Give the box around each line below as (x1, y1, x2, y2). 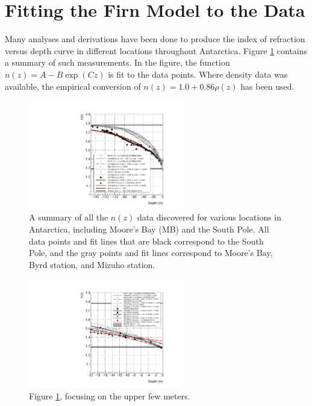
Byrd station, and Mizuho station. (29, 258, 155, 270)
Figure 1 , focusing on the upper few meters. (29, 389, 190, 402)
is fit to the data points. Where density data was (108, 67, 288, 80)
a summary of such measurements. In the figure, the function (5, 56, 230, 69)
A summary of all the (29, 211, 108, 223)
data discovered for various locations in (137, 211, 282, 223)
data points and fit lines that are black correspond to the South (29, 234, 264, 247)
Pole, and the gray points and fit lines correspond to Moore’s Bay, (29, 246, 273, 259)
